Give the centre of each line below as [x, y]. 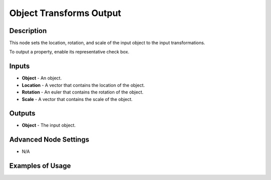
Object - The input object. [49, 125]
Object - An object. [42, 78]
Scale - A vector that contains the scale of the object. [77, 99]
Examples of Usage [40, 166]
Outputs [22, 113]
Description [28, 31]
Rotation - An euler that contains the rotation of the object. [83, 92]
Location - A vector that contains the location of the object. [83, 85]
